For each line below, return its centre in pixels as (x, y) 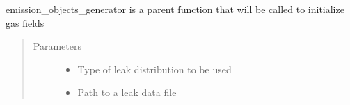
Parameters (57, 46)
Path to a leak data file (127, 92)
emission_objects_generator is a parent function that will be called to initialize (175, 9)
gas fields (25, 22)
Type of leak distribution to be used (154, 69)
